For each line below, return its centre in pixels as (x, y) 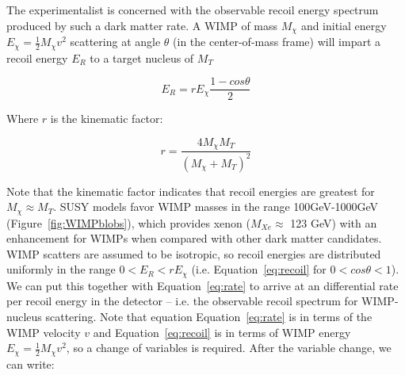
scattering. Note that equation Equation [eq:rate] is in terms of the (209, 317)
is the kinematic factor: (107, 119)
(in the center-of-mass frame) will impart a (277, 42)
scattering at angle (115, 42)
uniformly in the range (61, 269)
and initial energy (344, 25)
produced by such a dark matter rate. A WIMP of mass (142, 25)
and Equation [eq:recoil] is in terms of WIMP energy (222, 332)
